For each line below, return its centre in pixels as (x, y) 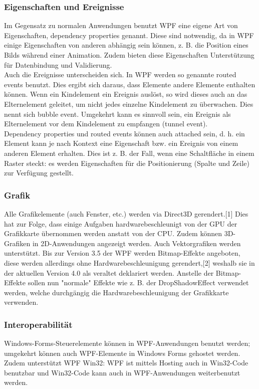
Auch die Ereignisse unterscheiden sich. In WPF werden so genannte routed (120, 74)
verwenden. (21, 302)
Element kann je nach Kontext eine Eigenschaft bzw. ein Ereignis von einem (121, 143)
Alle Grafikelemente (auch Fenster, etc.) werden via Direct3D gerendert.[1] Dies (126, 213)
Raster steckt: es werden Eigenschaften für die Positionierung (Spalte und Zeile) (127, 163)
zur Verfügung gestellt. (39, 173)
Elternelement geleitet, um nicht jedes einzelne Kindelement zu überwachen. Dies (129, 104)
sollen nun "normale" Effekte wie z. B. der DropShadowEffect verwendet (138, 282)
